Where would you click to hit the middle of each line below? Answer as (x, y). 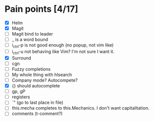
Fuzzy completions (31, 69)
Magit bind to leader (32, 34)
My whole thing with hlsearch (42, 75)
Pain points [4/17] (42, 9)
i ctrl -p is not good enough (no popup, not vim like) (63, 45)
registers (21, 97)
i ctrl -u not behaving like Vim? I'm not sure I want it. (63, 52)
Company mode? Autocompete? (45, 81)
